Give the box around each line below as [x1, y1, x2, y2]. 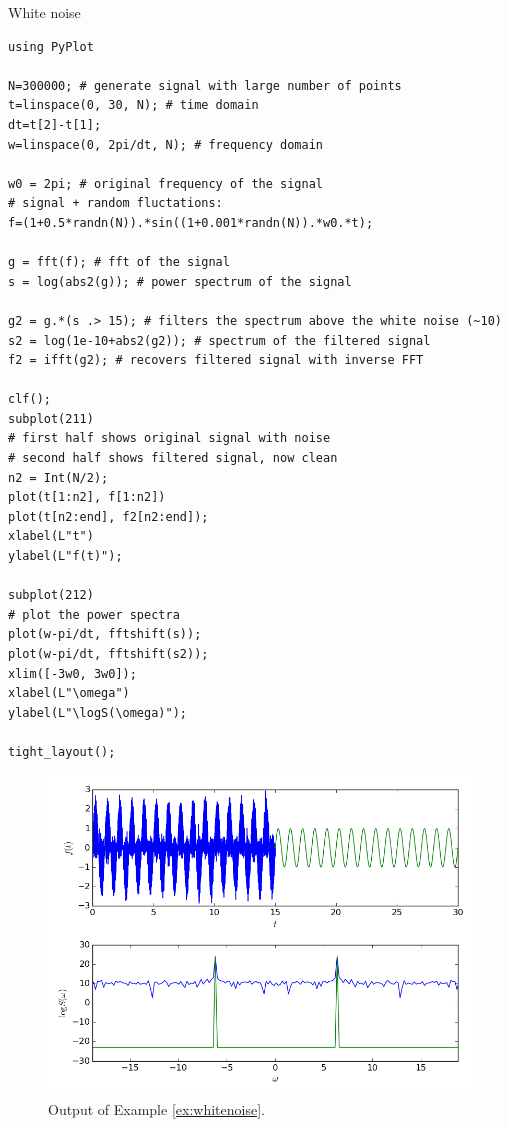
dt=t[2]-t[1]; [8, 117, 102, 132]
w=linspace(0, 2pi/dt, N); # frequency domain [8, 137, 323, 152]
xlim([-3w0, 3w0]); [8, 666, 137, 681]
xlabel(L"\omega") [8, 686, 130, 701]
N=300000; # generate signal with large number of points [8, 78, 402, 93]
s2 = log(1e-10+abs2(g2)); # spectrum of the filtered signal [8, 333, 431, 348]
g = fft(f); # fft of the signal [8, 255, 230, 270]
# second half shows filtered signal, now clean [8, 451, 338, 466]
